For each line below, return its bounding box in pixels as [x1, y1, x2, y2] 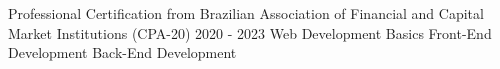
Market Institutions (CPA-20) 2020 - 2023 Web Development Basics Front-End [8, 22, 492, 43]
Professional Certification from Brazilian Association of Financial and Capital [8, 3, 484, 23]
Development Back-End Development [8, 42, 237, 63]
